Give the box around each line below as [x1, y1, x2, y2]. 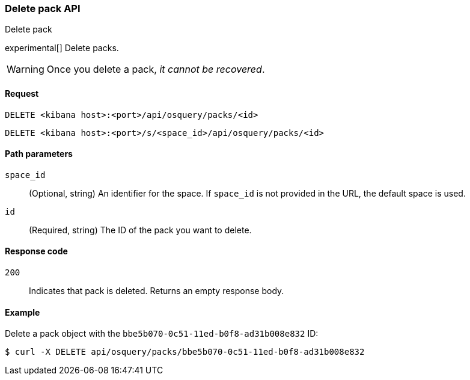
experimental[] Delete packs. [5, 43, 119, 54]
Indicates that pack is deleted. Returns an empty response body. [29, 286, 284, 296]
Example [5, 307, 40, 317]
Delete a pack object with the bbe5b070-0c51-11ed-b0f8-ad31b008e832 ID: [5, 328, 319, 339]
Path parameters [5, 149, 73, 159]
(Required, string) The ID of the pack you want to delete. [29, 224, 252, 235]
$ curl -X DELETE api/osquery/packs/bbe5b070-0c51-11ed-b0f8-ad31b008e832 [5, 347, 365, 357]
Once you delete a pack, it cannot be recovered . [46, 63, 265, 76]
